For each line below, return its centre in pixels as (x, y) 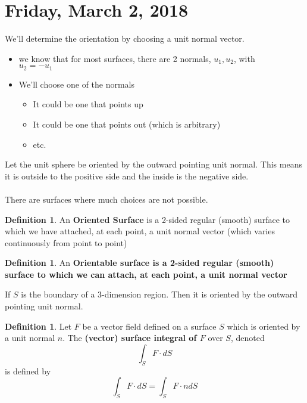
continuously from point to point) (66, 242)
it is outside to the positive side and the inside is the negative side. (127, 176)
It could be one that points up (88, 104)
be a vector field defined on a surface (149, 326)
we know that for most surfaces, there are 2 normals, (115, 58)
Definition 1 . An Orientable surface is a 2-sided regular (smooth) (140, 263)
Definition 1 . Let (38, 326)
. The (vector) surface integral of (130, 338)
